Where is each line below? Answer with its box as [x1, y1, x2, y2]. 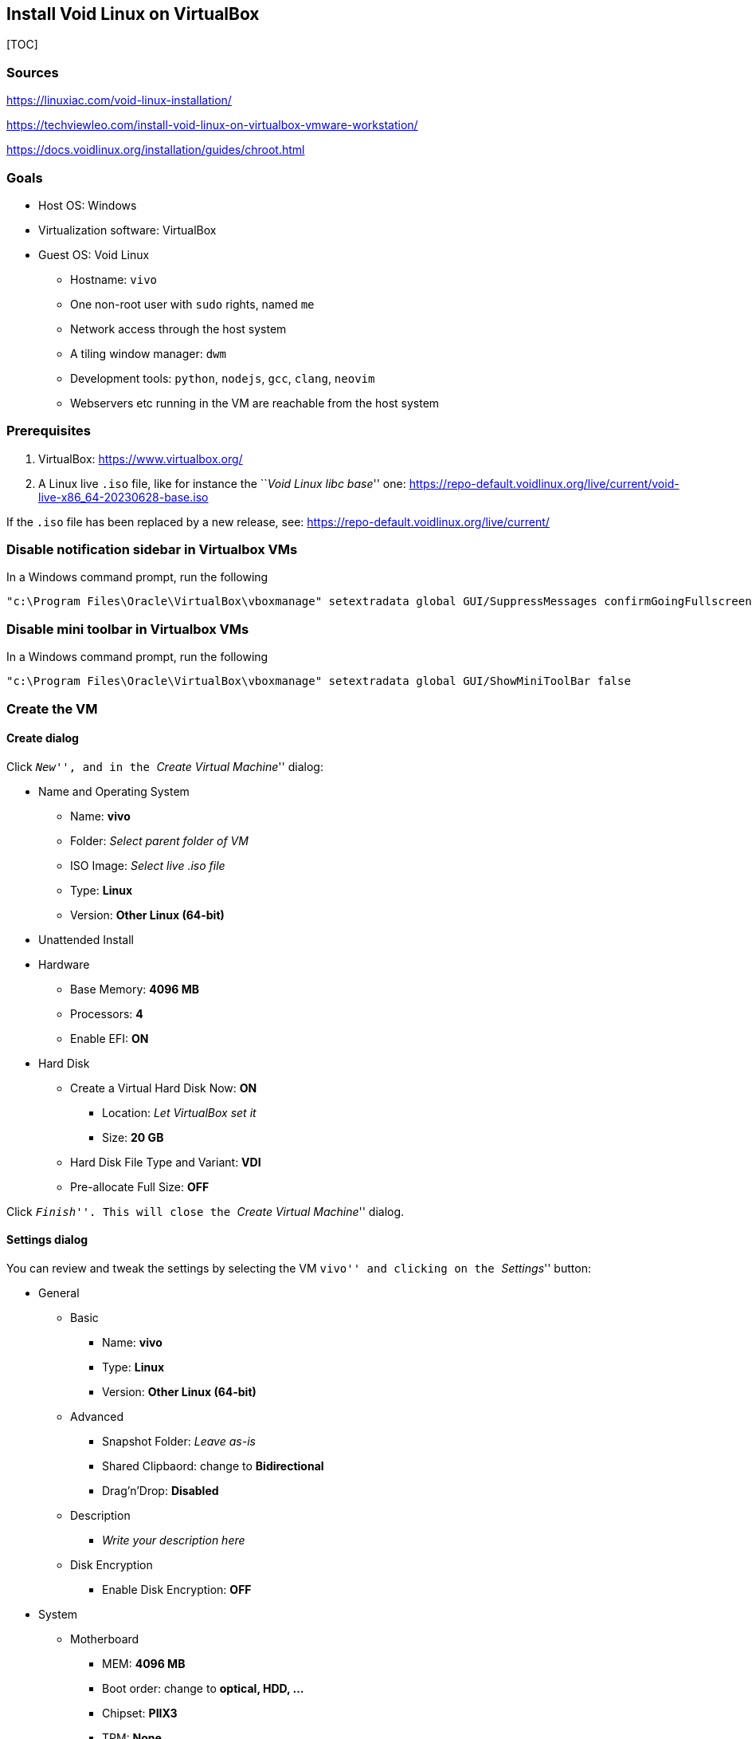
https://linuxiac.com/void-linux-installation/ [6, 93, 232, 108]
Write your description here [102, 1532, 245, 1547]
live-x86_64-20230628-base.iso [38, 490, 209, 504]
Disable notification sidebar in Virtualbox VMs [6, 541, 298, 558]
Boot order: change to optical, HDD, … [102, 1681, 304, 1695]
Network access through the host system [70, 321, 287, 336]
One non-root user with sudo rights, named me [70, 297, 315, 311]
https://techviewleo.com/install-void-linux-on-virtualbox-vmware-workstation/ [6, 118, 418, 132]
